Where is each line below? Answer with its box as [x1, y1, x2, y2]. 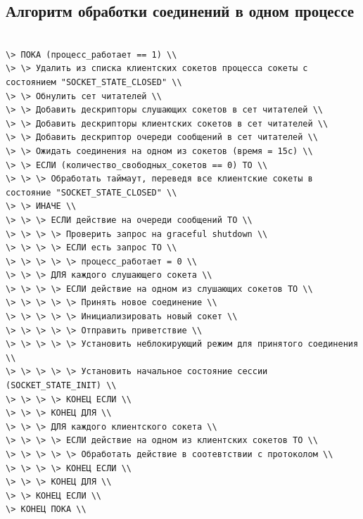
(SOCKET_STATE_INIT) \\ [6, 380, 117, 391]
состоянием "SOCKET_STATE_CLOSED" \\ [6, 77, 182, 87]
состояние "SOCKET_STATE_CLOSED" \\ [6, 187, 177, 198]
